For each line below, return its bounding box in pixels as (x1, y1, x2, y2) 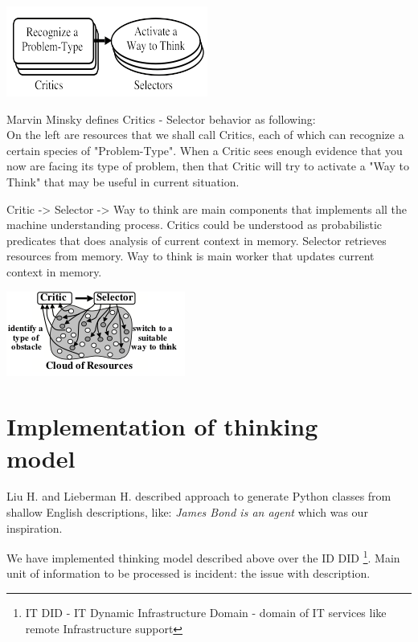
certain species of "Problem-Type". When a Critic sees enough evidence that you (6, 141, 403, 158)
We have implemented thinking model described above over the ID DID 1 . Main (6, 547, 400, 566)
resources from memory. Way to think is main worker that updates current (6, 247, 375, 264)
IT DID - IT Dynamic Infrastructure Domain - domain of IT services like (25, 604, 387, 621)
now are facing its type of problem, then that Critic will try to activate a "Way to (6, 157, 409, 174)
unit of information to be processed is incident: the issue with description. (6, 565, 371, 582)
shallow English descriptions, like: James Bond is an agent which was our (6, 504, 368, 521)
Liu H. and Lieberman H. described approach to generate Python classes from (6, 488, 391, 505)
